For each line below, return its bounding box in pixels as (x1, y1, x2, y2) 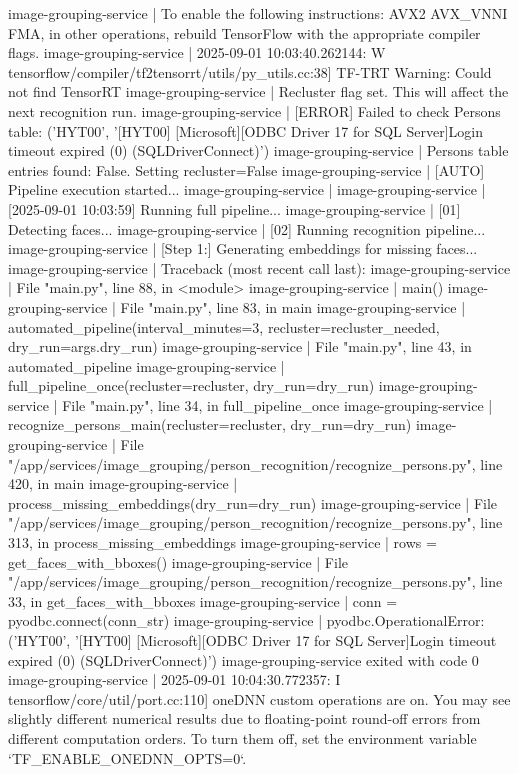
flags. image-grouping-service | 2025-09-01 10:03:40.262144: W (8, 42, 386, 63)
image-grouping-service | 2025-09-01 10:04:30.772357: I (8, 669, 341, 690)
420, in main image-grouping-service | (8, 473, 238, 494)
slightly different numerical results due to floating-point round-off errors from (8, 708, 481, 729)
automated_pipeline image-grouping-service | (8, 355, 285, 376)
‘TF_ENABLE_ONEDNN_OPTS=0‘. (8, 747, 247, 768)
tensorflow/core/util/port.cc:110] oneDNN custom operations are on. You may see (8, 688, 511, 709)
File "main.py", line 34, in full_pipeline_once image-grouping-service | (62, 394, 493, 415)
